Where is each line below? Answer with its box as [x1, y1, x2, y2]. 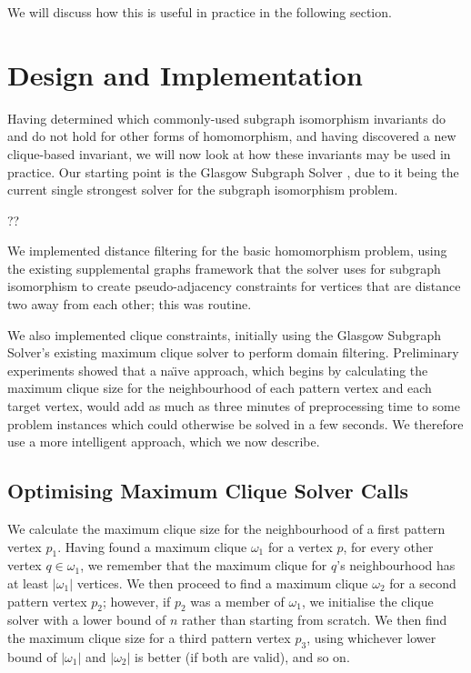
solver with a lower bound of [7, 610, 166, 629]
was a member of [190, 591, 285, 610]
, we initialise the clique [301, 591, 434, 610]
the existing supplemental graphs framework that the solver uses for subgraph [7, 258, 441, 277]
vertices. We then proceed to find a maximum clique [76, 574, 368, 592]
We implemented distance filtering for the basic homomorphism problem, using [7, 241, 447, 260]
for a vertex [267, 537, 333, 556]
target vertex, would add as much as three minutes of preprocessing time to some [7, 397, 460, 416]
